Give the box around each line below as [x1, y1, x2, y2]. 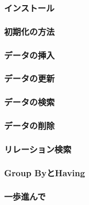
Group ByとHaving [4, 166, 85, 179]
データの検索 [4, 96, 55, 108]
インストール [4, 1, 55, 14]
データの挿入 [4, 48, 55, 61]
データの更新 [4, 72, 55, 85]
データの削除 [4, 119, 55, 132]
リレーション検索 [4, 142, 72, 155]
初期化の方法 [4, 25, 55, 38]
